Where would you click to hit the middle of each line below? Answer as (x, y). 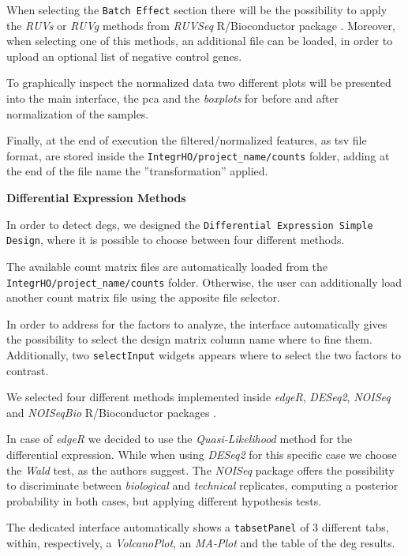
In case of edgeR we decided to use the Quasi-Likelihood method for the (180, 439)
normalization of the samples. (78, 113)
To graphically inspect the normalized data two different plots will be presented (199, 83)
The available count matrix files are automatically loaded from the (167, 266)
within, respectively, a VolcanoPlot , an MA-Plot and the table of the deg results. (201, 543)
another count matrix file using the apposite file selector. (143, 297)
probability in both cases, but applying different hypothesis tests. (164, 500)
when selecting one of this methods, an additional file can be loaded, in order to (200, 41)
